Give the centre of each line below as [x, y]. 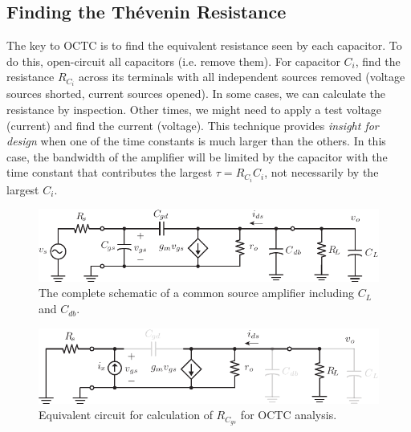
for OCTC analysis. [289, 415]
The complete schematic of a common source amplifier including [196, 293]
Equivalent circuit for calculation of [126, 415]
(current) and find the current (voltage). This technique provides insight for [193, 125]
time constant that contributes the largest [110, 172]
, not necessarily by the [321, 172]
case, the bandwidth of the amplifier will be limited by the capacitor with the [197, 156]
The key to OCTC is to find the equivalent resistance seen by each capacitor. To [204, 45]
